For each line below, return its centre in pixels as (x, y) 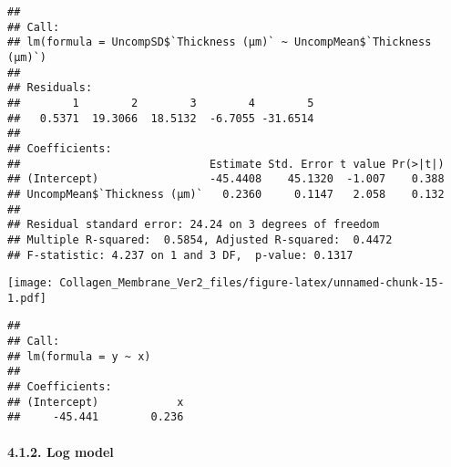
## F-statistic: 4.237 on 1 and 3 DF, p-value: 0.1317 (180, 255)
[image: (31, 283)
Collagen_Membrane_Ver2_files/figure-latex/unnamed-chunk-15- (252, 283)
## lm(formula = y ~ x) (79, 356)
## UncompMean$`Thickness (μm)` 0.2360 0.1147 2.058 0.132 (226, 194)
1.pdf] (27, 298)
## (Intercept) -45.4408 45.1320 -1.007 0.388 (226, 179)
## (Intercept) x (96, 402)
